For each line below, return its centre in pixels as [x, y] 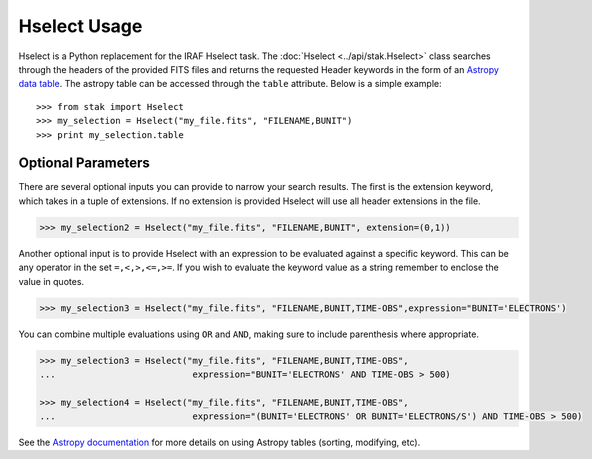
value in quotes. [51, 281]
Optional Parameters [84, 163]
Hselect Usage [80, 26]
